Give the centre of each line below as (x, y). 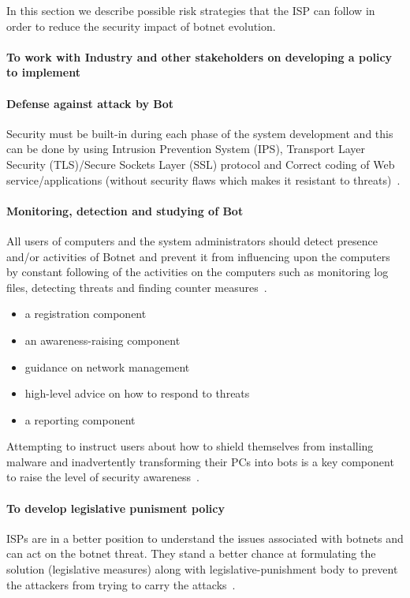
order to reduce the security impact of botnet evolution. (141, 26)
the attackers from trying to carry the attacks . (121, 584)
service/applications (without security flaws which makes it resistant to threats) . (203, 179)
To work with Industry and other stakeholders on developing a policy (199, 56)
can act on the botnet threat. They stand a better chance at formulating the (191, 553)
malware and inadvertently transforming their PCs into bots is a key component (200, 461)
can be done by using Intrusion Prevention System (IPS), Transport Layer (186, 149)
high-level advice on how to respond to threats (137, 393)
